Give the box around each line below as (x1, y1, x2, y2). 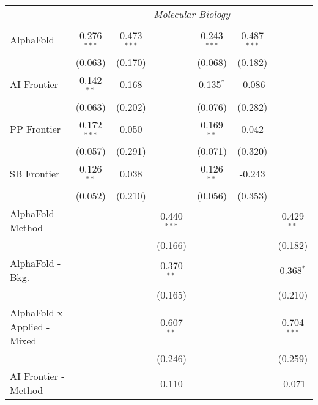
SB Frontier (10, 166, 60, 180)
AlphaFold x (10, 305, 63, 320)
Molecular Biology (153, 7, 230, 21)
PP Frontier (10, 121, 61, 136)
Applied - (10, 319, 50, 334)
